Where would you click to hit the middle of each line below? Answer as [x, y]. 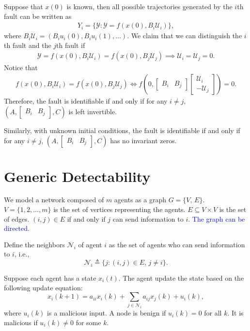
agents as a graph [140, 200]
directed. [17, 228]
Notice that [21, 68]
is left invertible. [93, 111]
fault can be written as [38, 16]
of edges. [17, 218]
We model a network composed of [54, 200]
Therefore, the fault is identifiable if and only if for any [86, 101]
